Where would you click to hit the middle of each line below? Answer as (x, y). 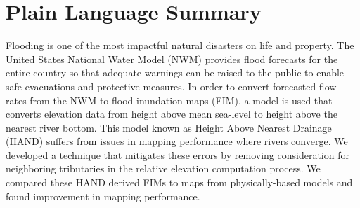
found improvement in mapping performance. (103, 196)
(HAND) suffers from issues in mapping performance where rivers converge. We (177, 141)
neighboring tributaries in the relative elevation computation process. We (163, 168)
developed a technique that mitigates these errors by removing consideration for (178, 154)
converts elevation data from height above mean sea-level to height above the (172, 114)
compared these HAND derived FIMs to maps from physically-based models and (179, 182)
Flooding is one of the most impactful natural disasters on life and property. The (180, 45)
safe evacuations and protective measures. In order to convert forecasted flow (171, 86)
